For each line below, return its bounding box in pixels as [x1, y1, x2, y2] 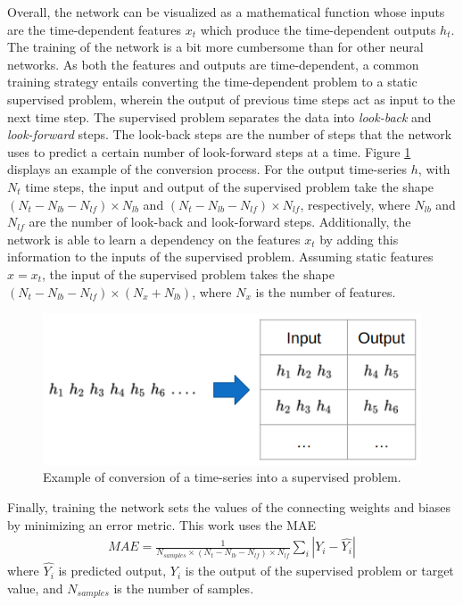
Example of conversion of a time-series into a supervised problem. [43, 468, 401, 486]
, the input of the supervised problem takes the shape [42, 264, 335, 283]
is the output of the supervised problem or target [185, 561, 454, 580]
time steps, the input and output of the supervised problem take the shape [25, 177, 434, 195]
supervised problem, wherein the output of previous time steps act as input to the [7, 89, 456, 108]
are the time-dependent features [7, 20, 181, 38]
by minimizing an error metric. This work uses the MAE [7, 515, 316, 534]
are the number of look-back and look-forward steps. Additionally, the [29, 212, 411, 231]
